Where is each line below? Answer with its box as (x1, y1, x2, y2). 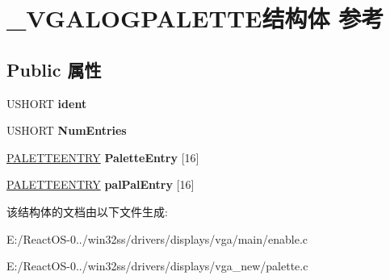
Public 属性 (6, 56, 102, 81)
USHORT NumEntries (6, 122, 127, 139)
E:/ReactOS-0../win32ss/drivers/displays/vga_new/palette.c (6, 257, 308, 274)
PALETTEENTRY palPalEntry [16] (6, 176, 195, 193)
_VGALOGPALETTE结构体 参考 (6, 2, 384, 35)
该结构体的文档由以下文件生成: (6, 203, 168, 219)
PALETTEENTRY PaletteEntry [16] (6, 148, 199, 165)
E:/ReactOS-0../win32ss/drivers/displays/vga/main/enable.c (6, 230, 308, 247)
